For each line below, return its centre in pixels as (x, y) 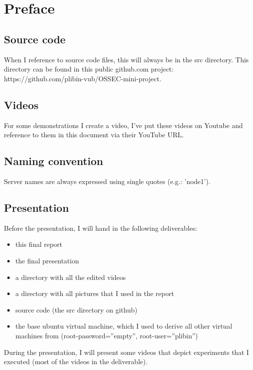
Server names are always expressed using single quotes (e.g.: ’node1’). (107, 181)
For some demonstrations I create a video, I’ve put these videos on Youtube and (124, 125)
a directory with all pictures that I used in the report (95, 293)
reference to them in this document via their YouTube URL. (94, 135)
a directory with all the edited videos (71, 277)
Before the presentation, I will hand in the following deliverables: (101, 228)
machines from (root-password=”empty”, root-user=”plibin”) (107, 335)
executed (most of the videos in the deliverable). (76, 361)
